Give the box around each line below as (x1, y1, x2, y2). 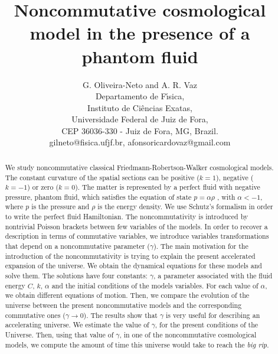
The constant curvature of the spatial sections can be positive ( (5, 172, 199, 182)
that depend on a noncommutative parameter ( (5, 241, 150, 251)
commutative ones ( (5, 310, 66, 320)
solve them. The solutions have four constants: (5, 271, 148, 281)
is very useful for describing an (166, 310, 260, 320)
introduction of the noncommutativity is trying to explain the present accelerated (5, 251, 256, 261)
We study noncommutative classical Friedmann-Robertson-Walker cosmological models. (5, 162, 274, 172)
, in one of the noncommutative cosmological (119, 330, 257, 340)
